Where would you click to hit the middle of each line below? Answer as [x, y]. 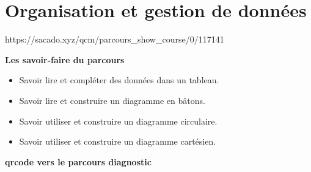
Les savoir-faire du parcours [65, 59]
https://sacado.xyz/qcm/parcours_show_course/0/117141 [115, 39]
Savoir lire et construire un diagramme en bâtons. [112, 100]
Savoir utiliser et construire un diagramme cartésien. [118, 141]
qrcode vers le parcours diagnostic [78, 161]
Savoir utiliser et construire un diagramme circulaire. [118, 121]
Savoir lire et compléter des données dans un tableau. [119, 80]
